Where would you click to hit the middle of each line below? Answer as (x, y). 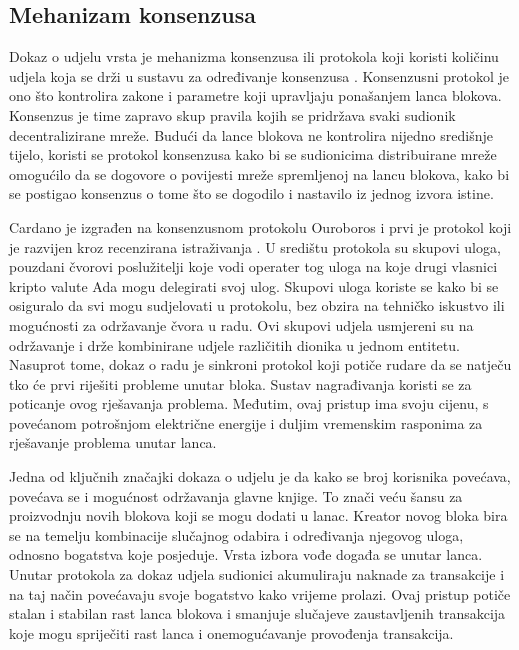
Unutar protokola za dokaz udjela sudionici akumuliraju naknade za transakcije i (257, 574)
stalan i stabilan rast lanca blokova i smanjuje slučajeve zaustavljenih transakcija (257, 613)
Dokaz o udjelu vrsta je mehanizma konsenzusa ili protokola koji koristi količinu (254, 56)
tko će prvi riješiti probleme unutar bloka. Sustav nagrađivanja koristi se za (240, 383)
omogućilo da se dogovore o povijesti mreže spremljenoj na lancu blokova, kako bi (259, 173)
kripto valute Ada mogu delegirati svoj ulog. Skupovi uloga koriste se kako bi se (254, 285)
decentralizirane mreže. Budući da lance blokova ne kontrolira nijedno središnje (251, 134)
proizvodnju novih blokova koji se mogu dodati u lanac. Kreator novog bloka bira (258, 515)
